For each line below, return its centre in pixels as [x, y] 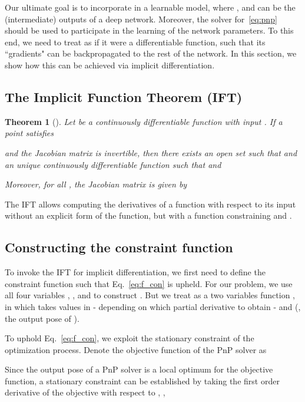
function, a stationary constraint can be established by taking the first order [142, 380]
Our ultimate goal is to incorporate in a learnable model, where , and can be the [150, 7]
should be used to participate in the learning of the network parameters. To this [149, 30]
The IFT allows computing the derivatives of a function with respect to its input [150, 204]
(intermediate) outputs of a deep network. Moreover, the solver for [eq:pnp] [141, 19]
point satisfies [29, 133]
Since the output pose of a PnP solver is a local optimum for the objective [139, 369]
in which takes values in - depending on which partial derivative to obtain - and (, [153, 306]
